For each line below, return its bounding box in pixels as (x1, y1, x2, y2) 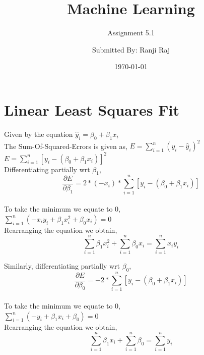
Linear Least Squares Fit (4, 99, 179, 120)
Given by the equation (4, 128, 73, 139)
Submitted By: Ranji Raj (92, 44, 170, 55)
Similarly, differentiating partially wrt (4, 261, 120, 271)
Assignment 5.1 (107, 27, 155, 38)
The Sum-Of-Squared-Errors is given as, (4, 140, 127, 151)
